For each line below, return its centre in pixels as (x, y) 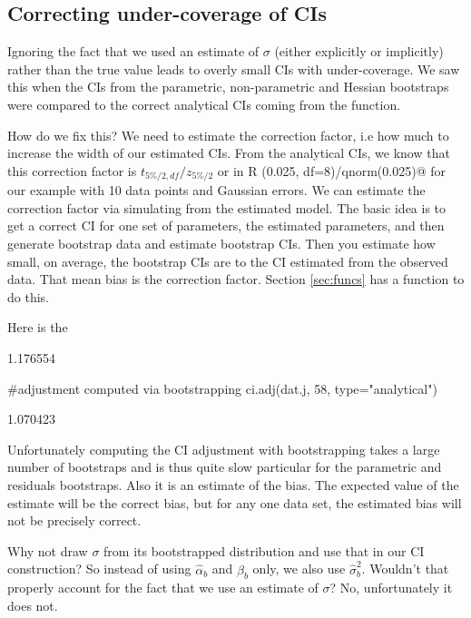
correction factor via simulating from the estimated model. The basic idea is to (227, 207)
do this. (28, 296)
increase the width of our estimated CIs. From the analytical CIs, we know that (229, 153)
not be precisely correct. (74, 520)
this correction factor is (72, 170)
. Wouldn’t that (405, 569)
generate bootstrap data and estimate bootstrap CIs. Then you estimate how (221, 243)
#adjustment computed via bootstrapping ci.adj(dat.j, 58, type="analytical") (222, 388)
